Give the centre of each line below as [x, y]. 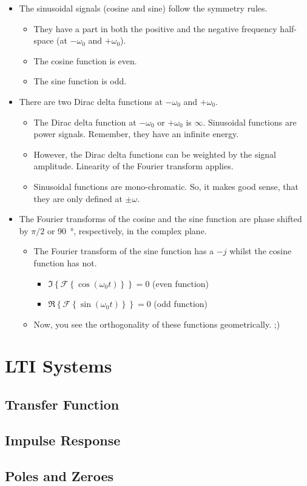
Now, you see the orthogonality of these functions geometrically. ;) [157, 324]
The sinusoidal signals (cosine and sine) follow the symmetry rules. [143, 8]
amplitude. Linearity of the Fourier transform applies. [133, 166]
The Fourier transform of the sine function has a [124, 251]
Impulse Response [63, 440]
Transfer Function [62, 404]
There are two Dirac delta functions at [91, 101]
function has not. [65, 262]
